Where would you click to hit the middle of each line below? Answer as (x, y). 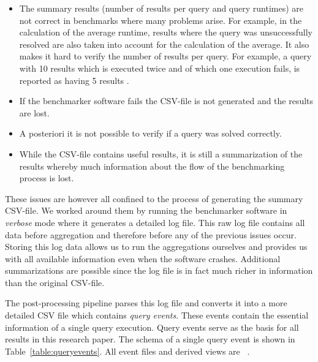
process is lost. (47, 178)
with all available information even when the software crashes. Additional (143, 258)
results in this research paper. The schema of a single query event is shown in (150, 339)
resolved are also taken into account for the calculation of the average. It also (164, 44)
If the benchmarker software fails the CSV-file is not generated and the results (166, 101)
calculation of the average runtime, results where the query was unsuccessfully (166, 32)
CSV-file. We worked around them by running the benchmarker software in (146, 210)
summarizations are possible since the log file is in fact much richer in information (159, 270)
